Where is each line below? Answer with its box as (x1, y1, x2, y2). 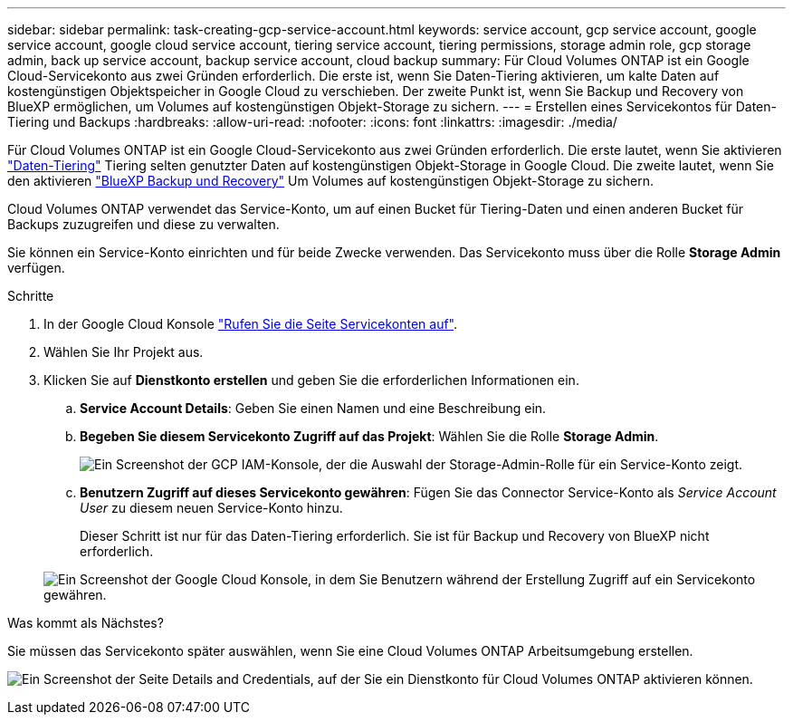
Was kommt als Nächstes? (7, 615, 164, 631)
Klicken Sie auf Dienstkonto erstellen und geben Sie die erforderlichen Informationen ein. (43, 372, 579, 388)
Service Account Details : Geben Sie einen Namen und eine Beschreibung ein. (80, 400, 547, 416)
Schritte (7, 288, 54, 303)
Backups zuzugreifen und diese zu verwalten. (7, 217, 280, 232)
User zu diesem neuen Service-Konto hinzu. (80, 500, 343, 515)
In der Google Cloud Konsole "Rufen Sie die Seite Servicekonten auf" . (43, 316, 458, 332)
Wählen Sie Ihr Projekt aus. (43, 344, 204, 360)
